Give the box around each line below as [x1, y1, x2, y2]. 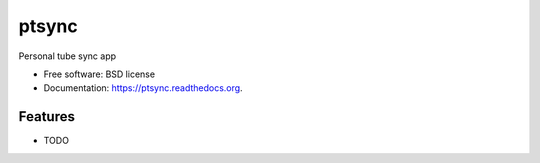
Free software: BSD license [43, 68, 155, 80]
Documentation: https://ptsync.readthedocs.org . [43, 82, 244, 94]
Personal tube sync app [18, 50, 117, 62]
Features [18, 108, 75, 125]
